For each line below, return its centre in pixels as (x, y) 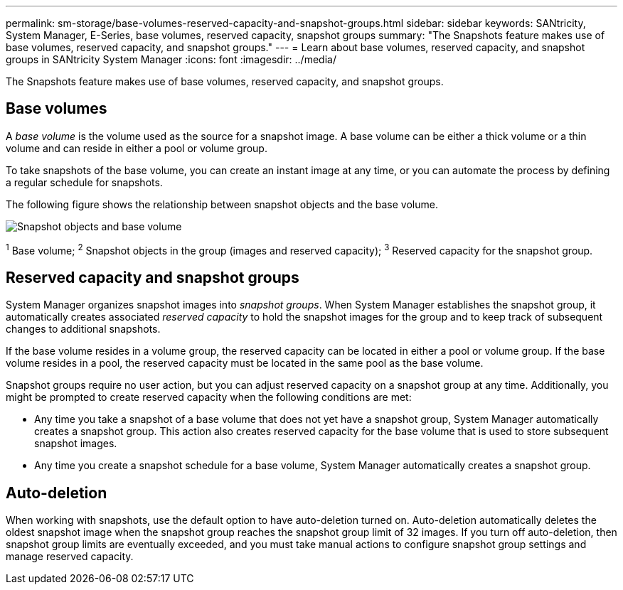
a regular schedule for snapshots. (84, 182)
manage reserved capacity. (70, 557)
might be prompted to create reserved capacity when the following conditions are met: (209, 397)
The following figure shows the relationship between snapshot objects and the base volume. (222, 204)
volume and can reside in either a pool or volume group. (137, 148)
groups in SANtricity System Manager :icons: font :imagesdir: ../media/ (171, 59)
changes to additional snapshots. (83, 329)
